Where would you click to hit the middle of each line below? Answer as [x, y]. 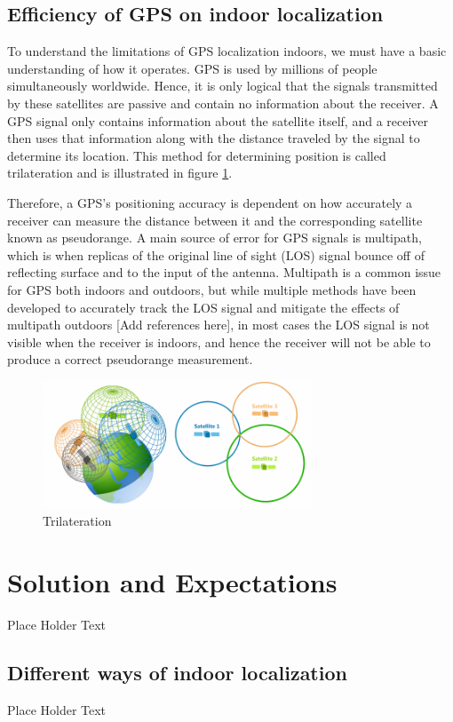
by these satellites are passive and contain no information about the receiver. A [223, 103]
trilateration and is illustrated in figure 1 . [120, 173]
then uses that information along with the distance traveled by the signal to [214, 138]
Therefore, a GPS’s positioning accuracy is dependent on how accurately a [210, 202]
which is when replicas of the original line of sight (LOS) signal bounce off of [216, 254]
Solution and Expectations [172, 581]
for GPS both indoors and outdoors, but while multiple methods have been [212, 289]
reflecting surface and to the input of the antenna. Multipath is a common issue [224, 272]
